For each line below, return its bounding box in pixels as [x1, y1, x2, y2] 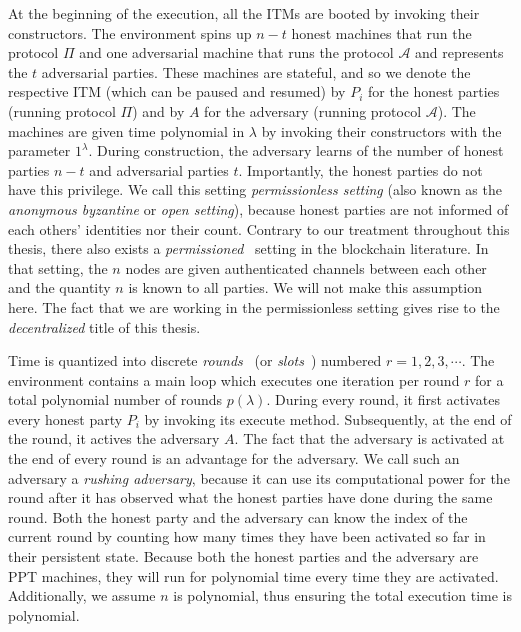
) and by [132, 100, 185, 121]
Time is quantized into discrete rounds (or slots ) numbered [8, 350, 382, 371]
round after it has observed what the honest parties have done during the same [8, 487, 493, 508]
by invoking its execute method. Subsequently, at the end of [144, 408, 512, 429]
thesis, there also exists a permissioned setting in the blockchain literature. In [8, 238, 489, 259]
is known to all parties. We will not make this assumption [128, 277, 482, 298]
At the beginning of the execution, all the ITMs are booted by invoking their [8, 3, 480, 23]
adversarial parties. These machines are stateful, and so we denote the [41, 61, 471, 82]
